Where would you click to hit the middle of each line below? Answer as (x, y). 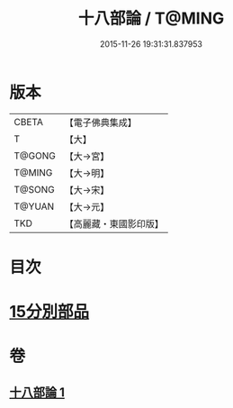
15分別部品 (49, 312)
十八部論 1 (37, 392)
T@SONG (35, 189)
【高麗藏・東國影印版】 (114, 223)
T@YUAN (34, 206)
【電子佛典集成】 (100, 122)
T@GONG (35, 156)
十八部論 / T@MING (151, 18)
